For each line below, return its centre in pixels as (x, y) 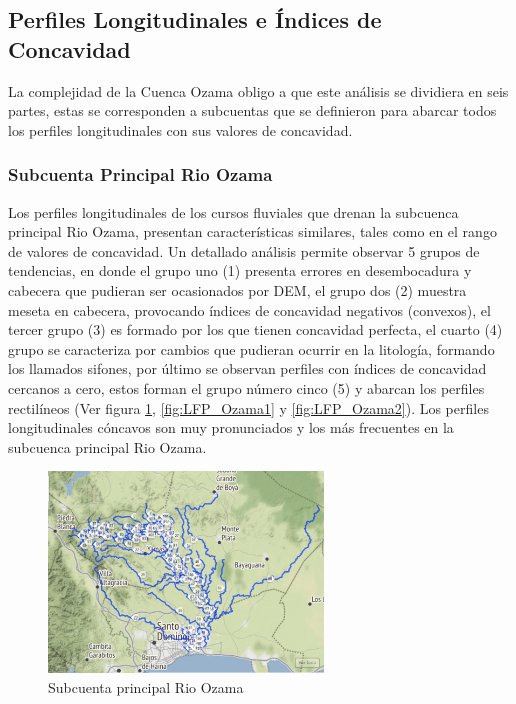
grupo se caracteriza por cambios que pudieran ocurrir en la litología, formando (251, 348)
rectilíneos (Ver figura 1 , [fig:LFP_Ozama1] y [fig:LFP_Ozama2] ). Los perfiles (248, 407)
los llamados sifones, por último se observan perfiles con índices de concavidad (247, 368)
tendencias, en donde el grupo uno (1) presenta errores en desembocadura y (240, 270)
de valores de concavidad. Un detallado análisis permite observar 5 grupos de (244, 250)
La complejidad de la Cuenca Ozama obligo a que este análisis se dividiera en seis (258, 90)
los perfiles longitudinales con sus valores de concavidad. (180, 129)
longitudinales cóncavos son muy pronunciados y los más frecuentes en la (231, 427)
